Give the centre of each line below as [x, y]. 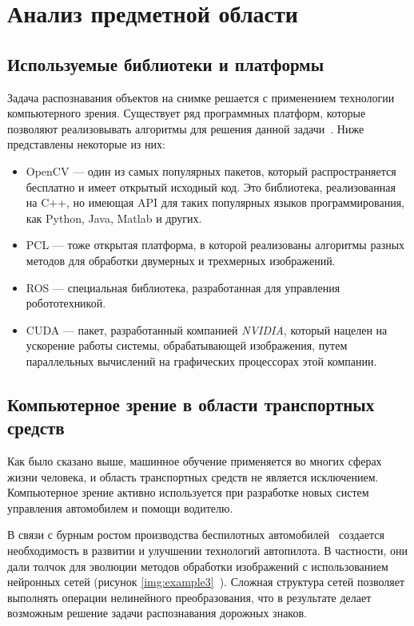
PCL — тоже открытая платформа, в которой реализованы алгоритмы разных [215, 245]
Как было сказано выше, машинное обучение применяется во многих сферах [195, 461]
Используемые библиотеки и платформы [166, 63]
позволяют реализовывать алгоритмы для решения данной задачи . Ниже [186, 128]
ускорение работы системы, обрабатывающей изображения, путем [187, 345]
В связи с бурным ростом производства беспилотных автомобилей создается [196, 535]
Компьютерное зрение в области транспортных [191, 404]
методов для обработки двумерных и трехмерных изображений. [181, 260]
